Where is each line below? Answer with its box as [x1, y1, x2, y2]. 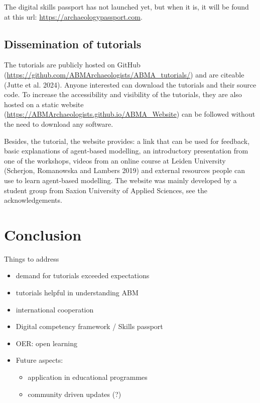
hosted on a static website [4, 99, 84, 109]
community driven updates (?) [28, 388, 121, 399]
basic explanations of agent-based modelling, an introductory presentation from [4, 145, 248, 156]
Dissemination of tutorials [4, 36, 142, 51]
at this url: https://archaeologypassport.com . [4, 11, 143, 22]
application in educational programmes [28, 371, 148, 382]
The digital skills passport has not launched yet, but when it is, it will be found [4, 2, 249, 12]
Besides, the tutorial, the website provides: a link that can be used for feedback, [4, 135, 250, 146]
